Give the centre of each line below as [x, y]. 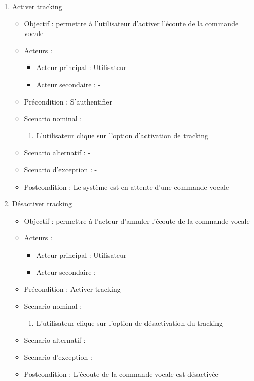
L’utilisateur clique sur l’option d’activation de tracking [122, 135]
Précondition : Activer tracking [72, 289]
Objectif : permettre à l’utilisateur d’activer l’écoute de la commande [131, 23]
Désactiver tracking [42, 204]
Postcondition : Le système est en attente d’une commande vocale [126, 186]
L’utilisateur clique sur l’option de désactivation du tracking [130, 323]
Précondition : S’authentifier [68, 101]
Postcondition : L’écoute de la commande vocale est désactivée [121, 374]
